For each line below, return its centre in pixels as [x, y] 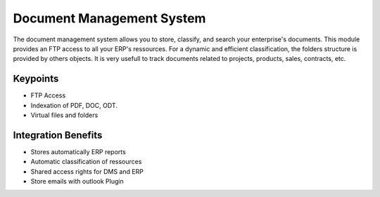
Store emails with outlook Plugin [77, 182]
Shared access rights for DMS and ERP [87, 171]
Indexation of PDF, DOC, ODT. [74, 105]
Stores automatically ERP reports [78, 151]
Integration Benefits [58, 135]
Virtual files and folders [64, 115]
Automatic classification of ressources [86, 162]
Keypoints [36, 79]
